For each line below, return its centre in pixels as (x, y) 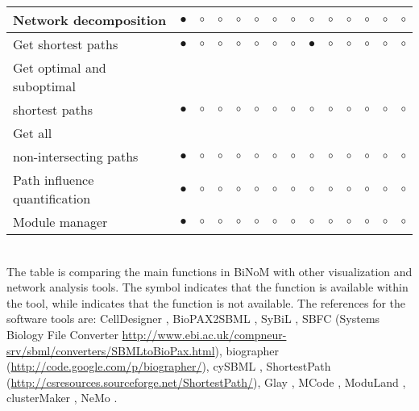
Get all (33, 133)
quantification (52, 198)
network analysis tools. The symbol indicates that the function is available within (207, 287)
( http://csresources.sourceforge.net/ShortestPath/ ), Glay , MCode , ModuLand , (206, 382)
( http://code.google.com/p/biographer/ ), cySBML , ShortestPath (169, 366)
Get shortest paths (66, 44)
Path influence (54, 180)
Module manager (60, 222)
